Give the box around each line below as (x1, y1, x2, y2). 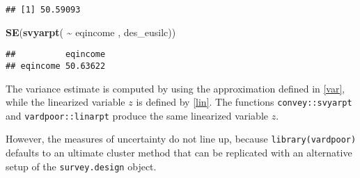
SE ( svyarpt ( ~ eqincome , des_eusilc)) (6, 24, 176, 39)
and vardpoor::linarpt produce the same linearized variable (6, 108, 269, 122)
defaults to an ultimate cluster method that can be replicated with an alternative (6, 145, 352, 160)
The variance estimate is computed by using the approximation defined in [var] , (6, 81, 345, 95)
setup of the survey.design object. (6, 159, 157, 173)
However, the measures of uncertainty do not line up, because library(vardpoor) (6, 131, 357, 146)
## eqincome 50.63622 (6, 60, 106, 71)
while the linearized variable (6, 95, 125, 109)
